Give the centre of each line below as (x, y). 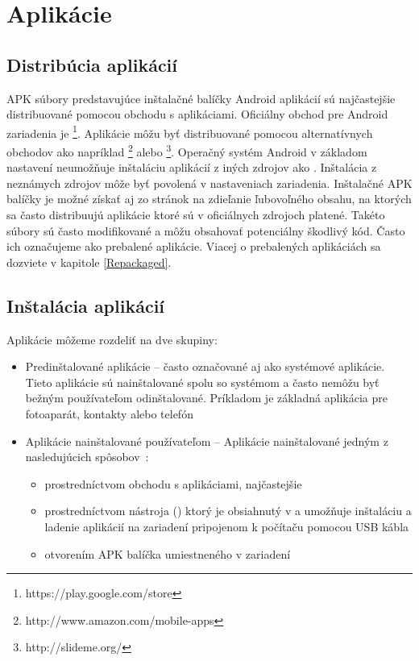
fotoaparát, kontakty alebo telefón (109, 414)
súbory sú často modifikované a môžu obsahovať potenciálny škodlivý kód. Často (206, 230)
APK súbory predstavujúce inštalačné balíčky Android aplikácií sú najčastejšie (201, 98)
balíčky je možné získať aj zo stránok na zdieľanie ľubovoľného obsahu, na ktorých (209, 199)
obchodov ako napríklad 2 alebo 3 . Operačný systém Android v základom (187, 150)
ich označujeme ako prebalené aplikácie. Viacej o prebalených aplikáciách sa (194, 246)
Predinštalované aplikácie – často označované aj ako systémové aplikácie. (205, 366)
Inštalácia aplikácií (86, 305)
